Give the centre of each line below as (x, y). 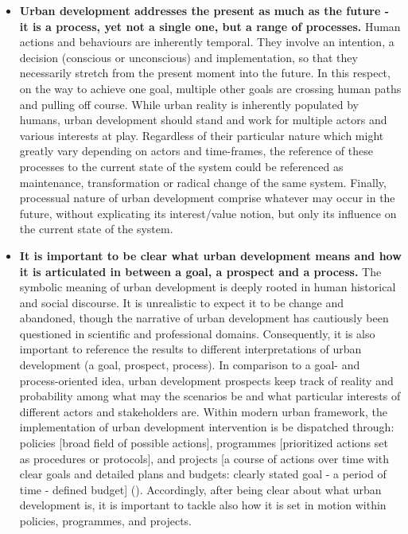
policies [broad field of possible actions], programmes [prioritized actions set (204, 443)
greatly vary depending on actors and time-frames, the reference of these (196, 151)
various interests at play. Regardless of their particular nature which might (202, 135)
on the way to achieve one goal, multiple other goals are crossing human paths (210, 88)
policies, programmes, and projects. (105, 520)
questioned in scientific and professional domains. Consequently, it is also (197, 333)
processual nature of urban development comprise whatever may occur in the (207, 198)
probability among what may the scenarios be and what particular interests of (210, 396)
